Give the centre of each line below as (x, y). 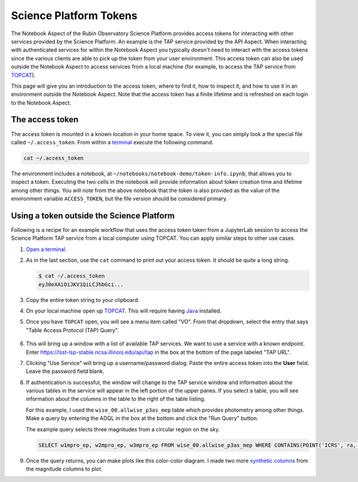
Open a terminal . (46, 249)
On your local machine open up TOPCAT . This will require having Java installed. (124, 311)
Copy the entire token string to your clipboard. (83, 300)
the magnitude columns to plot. (64, 469)
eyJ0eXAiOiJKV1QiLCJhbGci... (81, 284)
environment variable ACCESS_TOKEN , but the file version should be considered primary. (119, 199)
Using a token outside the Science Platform (93, 216)
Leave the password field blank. (65, 371)
